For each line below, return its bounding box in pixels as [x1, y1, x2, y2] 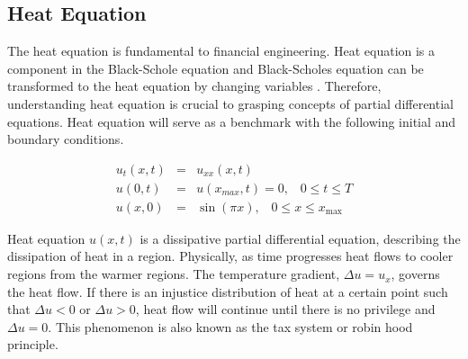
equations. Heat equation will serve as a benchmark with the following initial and [7, 112, 456, 130]
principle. [7, 335, 58, 354]
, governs [391, 265, 440, 283]
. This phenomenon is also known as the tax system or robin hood [48, 317, 413, 336]
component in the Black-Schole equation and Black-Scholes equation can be [7, 58, 424, 77]
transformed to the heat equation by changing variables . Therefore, [7, 76, 382, 95]
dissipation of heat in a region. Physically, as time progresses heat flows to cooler [7, 247, 454, 265]
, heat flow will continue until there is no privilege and [135, 300, 436, 319]
